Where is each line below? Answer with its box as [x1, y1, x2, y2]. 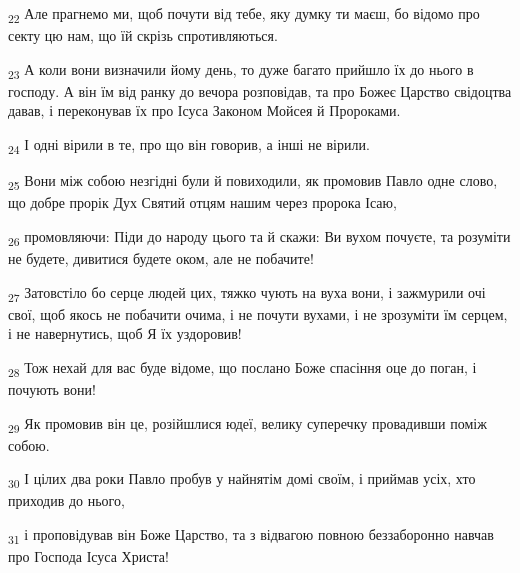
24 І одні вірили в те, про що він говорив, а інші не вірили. [8, 134, 370, 157]
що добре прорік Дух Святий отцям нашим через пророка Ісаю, [8, 192, 397, 213]
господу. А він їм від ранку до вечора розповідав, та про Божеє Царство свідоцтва [8, 80, 512, 101]
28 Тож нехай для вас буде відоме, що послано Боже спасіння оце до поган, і [8, 356, 477, 380]
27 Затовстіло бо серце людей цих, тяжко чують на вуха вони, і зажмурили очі [8, 281, 486, 305]
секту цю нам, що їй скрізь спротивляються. [8, 25, 278, 46]
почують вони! [8, 379, 97, 400]
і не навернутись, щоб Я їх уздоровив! [8, 323, 242, 344]
